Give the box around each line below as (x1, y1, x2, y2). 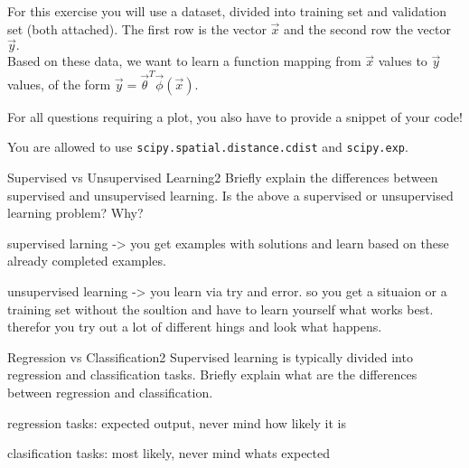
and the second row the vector (284, 19, 451, 38)
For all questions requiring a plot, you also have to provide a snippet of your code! (7, 107, 463, 126)
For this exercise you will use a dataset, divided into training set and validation (7, 2, 447, 20)
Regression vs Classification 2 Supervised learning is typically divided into (7, 347, 413, 366)
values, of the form (7, 74, 111, 93)
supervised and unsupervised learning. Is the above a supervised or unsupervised (7, 185, 454, 204)
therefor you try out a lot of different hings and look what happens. (7, 317, 382, 336)
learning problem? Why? (7, 203, 144, 222)
